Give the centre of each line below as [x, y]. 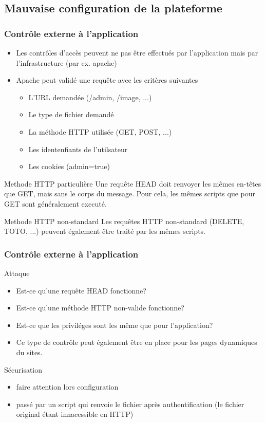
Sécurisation [23, 369]
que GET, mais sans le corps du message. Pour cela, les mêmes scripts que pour [130, 194]
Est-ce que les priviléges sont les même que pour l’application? [115, 325]
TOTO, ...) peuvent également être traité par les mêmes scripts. [105, 231]
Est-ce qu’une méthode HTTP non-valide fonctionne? [100, 308]
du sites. [29, 352]
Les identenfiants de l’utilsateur [78, 149]
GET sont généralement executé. [55, 203]
